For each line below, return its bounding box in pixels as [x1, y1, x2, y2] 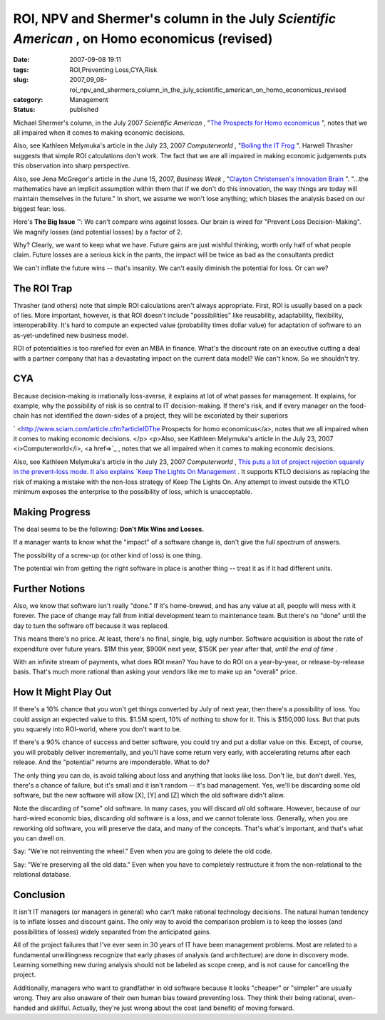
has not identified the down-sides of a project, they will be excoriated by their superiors [31, 411, 289, 420]
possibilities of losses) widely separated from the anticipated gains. [13, 927, 212, 936]
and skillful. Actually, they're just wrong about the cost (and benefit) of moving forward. [36, 1004, 294, 1012]
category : [13, 95, 43, 103]
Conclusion [13, 888, 66, 901]
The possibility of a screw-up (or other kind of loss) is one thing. [13, 551, 202, 560]
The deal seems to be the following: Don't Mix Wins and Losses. [13, 525, 205, 533]
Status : [13, 105, 36, 114]
